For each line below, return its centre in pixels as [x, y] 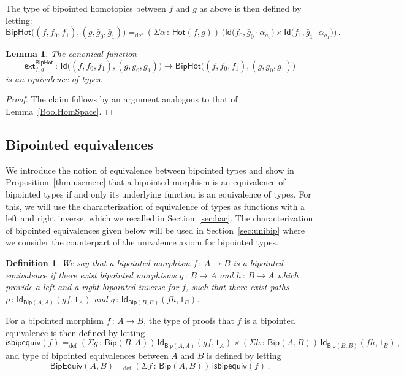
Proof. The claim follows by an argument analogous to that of [122, 99]
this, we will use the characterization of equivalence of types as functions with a [155, 206]
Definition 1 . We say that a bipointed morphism [98, 262]
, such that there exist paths [238, 287]
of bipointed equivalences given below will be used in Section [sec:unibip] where [155, 230]
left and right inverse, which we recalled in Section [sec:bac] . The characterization [159, 218]
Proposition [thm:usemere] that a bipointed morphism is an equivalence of [146, 182]
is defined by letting [244, 355]
